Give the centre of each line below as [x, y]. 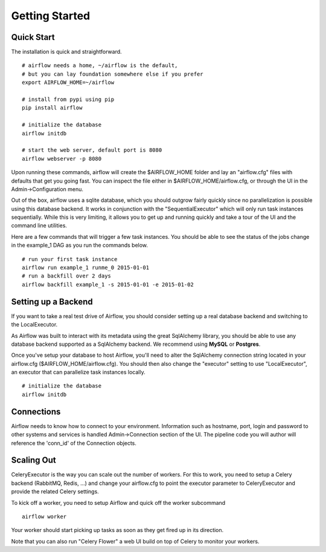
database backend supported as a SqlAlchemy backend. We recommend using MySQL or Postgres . [136, 344]
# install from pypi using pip [68, 99]
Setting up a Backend [52, 301]
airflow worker [44, 517]
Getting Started [51, 16]
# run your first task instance [70, 259]
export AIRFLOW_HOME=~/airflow [68, 83]
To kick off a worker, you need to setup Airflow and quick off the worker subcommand [118, 502]
